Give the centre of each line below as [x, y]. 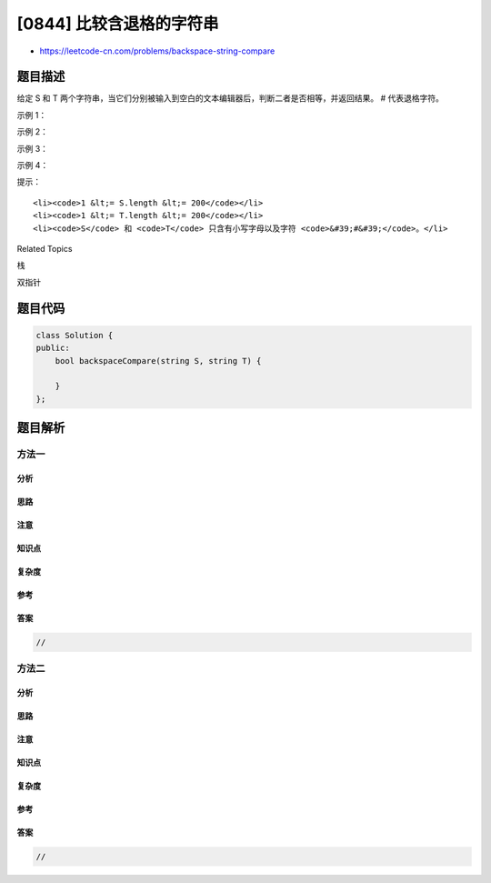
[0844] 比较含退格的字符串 [118, 24]
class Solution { [75, 335]
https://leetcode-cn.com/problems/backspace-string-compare [157, 51]
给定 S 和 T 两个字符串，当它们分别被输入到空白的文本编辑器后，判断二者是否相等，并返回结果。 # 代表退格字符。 [230, 98]
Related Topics [45, 248]
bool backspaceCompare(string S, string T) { [158, 361]
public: [53, 348]
